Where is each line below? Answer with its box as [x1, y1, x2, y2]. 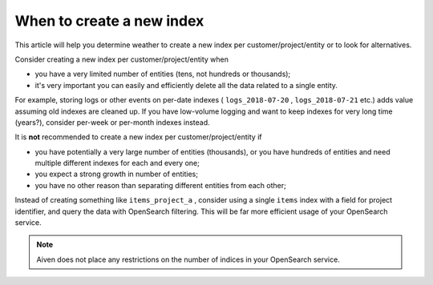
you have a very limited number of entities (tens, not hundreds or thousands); [34, 69, 291, 79]
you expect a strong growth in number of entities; [34, 169, 198, 179]
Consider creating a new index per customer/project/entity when [14, 54, 229, 64]
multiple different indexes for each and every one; [34, 159, 200, 168]
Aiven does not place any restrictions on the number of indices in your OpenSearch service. [36, 255, 340, 264]
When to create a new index [14, 12, 204, 30]
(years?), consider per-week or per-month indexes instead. [14, 117, 210, 127]
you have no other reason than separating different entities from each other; [34, 180, 286, 190]
